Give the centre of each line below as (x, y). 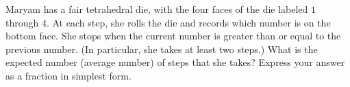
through (22, 22)
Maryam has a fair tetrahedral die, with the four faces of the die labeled (157, 9)
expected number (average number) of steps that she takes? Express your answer (175, 62)
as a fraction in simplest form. (68, 75)
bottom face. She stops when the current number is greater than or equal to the (173, 36)
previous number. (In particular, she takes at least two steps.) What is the (162, 49)
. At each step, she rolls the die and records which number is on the (188, 22)
